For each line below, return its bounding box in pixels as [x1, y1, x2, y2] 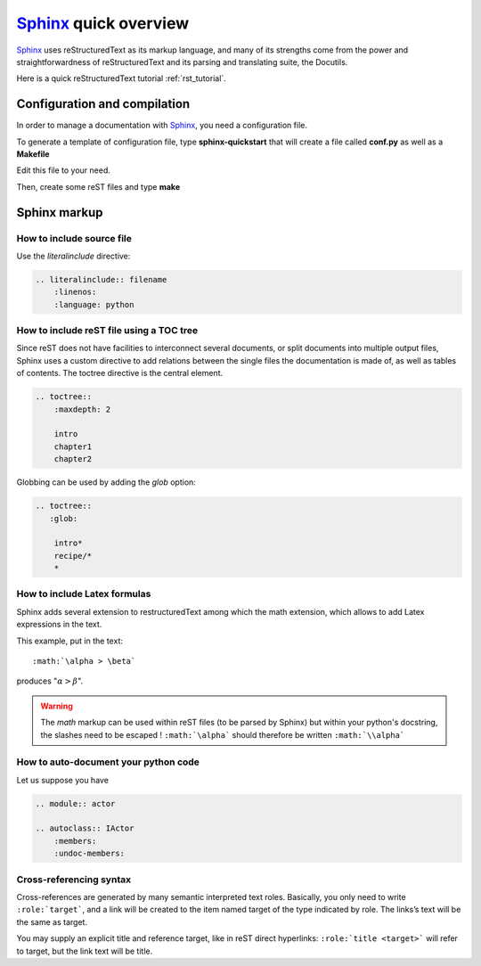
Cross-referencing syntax [16, 873, 132, 886]
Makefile [16, 149, 50, 160]
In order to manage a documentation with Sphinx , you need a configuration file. [16, 120, 307, 131]
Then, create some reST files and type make [16, 181, 181, 192]
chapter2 [53, 454, 93, 464]
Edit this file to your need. [16, 165, 110, 176]
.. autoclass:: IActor [35, 823, 135, 833]
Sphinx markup [16, 205, 103, 220]
